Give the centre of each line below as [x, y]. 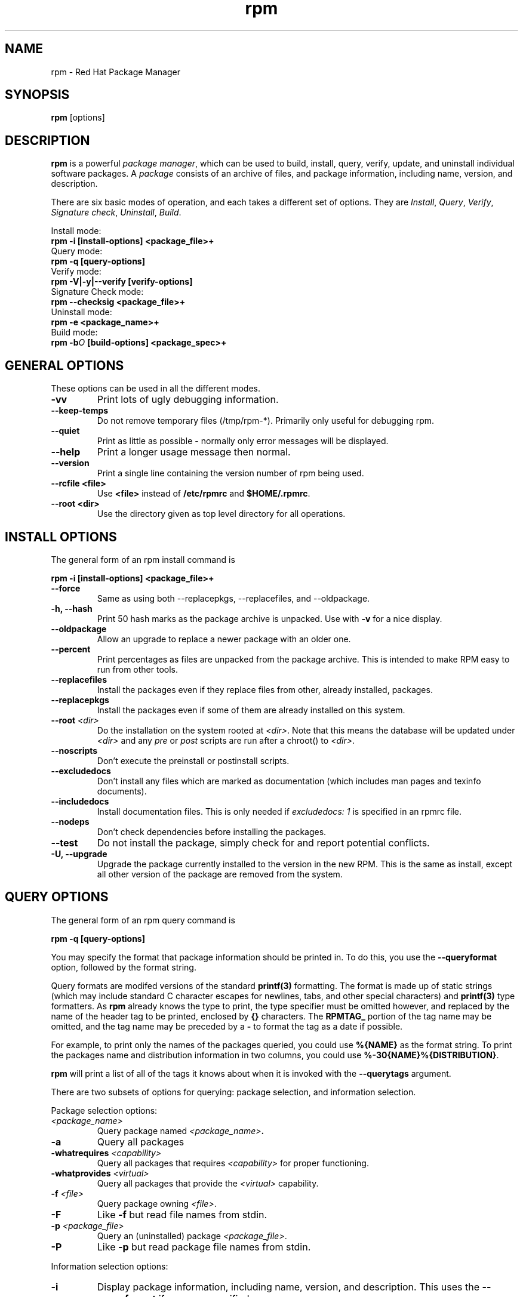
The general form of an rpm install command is [143, 559]
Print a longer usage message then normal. [194, 452]
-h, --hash [72, 608]
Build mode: [74, 332]
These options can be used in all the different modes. [156, 389]
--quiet [65, 431]
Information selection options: [110, 1266]
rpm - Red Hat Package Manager [116, 72]
